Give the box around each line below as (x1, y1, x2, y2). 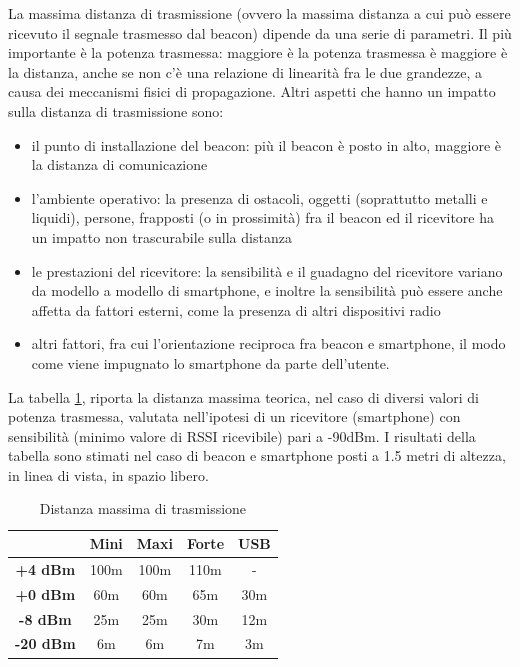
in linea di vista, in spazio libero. (8, 464, 209, 485)
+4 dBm (15, 558, 76, 579)
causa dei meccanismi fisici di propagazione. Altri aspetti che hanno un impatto (8, 81, 496, 102)
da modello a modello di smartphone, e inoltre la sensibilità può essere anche (31, 280, 503, 301)
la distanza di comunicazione (31, 154, 208, 175)
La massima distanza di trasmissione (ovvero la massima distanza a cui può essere (8, 3, 511, 23)
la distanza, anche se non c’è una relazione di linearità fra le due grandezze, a (8, 61, 482, 82)
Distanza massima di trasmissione (39, 498, 247, 519)
